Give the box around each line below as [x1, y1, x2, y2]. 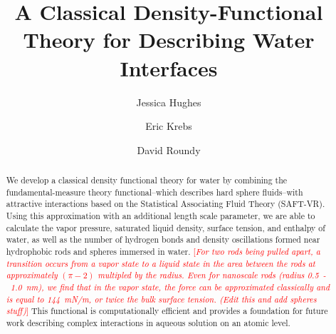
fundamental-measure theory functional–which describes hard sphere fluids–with [6, 186, 303, 198]
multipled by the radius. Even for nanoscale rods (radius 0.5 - [98, 269, 326, 281]
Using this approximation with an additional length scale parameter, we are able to [6, 210, 315, 222]
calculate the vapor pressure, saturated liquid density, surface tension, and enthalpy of [6, 221, 325, 233]
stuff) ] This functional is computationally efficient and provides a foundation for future [6, 305, 328, 317]
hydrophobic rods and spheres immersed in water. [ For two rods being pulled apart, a [6, 246, 320, 258]
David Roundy [137, 142, 201, 157]
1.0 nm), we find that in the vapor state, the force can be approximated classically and [10, 280, 330, 293]
